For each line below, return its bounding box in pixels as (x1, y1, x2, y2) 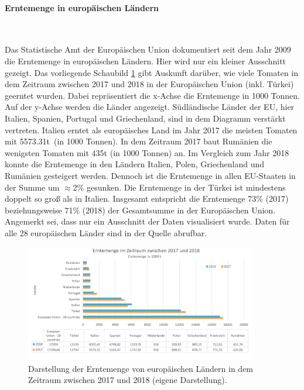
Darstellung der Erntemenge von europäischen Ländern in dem (28, 362, 254, 374)
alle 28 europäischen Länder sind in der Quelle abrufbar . (5, 226, 207, 239)
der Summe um (5, 181, 60, 193)
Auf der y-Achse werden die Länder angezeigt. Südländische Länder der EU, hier (5, 101, 295, 113)
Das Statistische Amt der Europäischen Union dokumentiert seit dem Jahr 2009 (5, 43, 291, 56)
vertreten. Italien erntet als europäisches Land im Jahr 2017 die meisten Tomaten (5, 123, 298, 136)
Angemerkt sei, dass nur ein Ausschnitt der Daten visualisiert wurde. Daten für (5, 215, 290, 227)
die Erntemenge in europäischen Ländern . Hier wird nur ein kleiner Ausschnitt (5, 54, 286, 67)
